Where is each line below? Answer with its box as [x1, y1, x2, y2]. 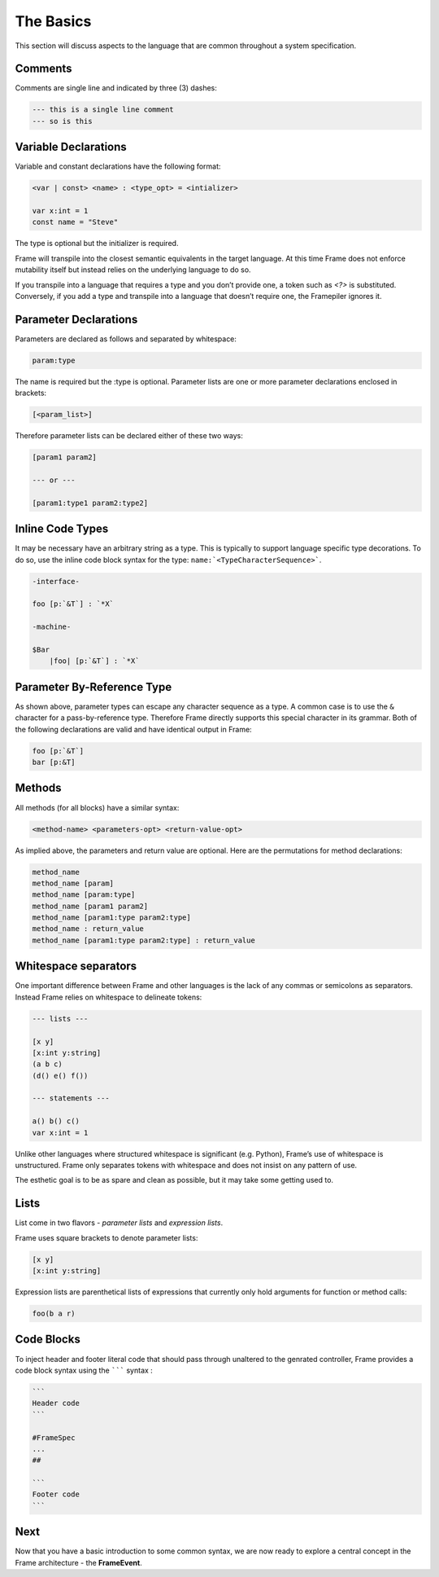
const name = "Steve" [32, 217, 119, 227]
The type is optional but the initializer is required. [15, 239, 179, 248]
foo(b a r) [32, 1309, 76, 1319]
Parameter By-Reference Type [15, 680, 172, 694]
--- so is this [32, 116, 93, 125]
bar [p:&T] [32, 758, 76, 767]
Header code [32, 1399, 80, 1408]
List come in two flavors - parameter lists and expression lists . [15, 1218, 224, 1228]
